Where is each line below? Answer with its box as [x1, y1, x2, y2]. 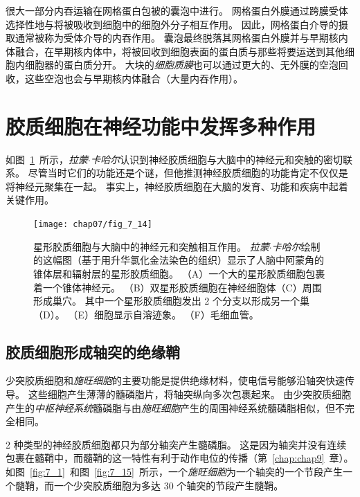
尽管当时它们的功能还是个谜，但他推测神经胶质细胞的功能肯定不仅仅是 [28, 165, 348, 180]
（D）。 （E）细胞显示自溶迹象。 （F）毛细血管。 [33, 307, 259, 321]
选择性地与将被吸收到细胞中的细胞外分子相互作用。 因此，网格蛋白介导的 [6, 17, 339, 31]
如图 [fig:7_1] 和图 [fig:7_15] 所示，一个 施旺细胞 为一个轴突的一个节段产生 [6, 464, 343, 479]
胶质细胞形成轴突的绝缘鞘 [6, 341, 180, 362]
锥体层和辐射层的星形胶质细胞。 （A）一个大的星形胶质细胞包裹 [33, 266, 325, 280]
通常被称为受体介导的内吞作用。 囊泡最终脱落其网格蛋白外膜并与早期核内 [15, 30, 348, 45]
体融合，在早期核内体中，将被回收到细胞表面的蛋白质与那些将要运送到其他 [6, 44, 345, 58]
